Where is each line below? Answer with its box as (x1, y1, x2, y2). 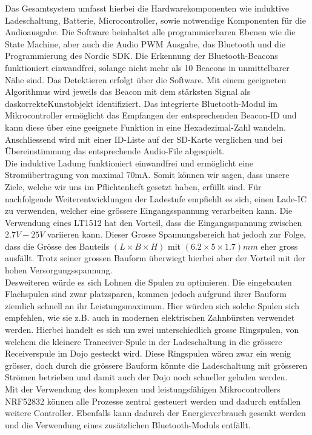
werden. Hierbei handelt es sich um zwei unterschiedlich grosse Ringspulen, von (5, 323, 299, 336)
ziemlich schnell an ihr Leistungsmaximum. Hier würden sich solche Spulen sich (5, 299, 300, 312)
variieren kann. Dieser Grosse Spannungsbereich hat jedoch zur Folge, (47, 228, 306, 241)
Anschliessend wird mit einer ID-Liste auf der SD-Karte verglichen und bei (5, 132, 283, 145)
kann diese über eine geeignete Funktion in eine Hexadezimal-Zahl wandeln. (5, 120, 286, 133)
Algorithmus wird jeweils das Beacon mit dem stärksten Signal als (5, 85, 251, 98)
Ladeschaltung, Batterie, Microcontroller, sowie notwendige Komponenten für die (5, 13, 306, 26)
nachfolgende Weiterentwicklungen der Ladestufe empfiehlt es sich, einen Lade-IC (5, 192, 307, 205)
